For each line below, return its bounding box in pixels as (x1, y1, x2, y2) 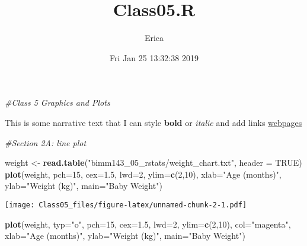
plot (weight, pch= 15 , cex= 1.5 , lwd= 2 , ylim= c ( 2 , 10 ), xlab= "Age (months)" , (5, 168, 282, 180)
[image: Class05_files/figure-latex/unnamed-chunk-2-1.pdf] (5, 200, 247, 209)
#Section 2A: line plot (5, 136, 87, 149)
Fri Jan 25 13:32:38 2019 (110, 51, 199, 64)
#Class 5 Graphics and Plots (5, 96, 110, 109)
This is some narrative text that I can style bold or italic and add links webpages (5, 116, 302, 128)
